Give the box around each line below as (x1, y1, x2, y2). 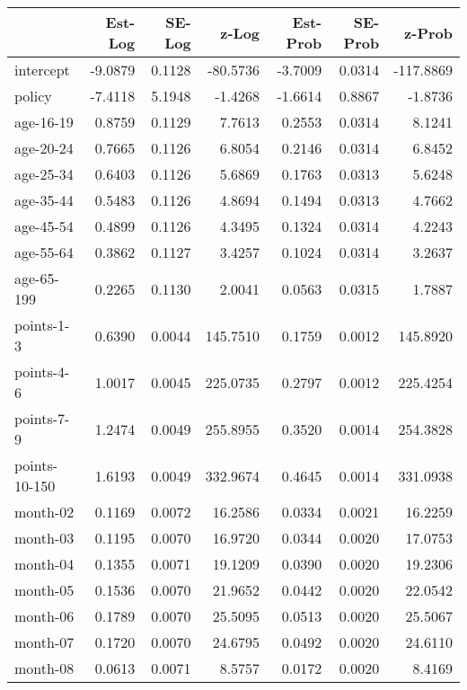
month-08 (14, 658, 75, 678)
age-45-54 (14, 216, 74, 236)
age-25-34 (14, 164, 74, 184)
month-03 (14, 527, 75, 548)
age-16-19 (14, 111, 74, 132)
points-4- (14, 361, 70, 382)
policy (14, 85, 52, 106)
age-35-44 (14, 190, 74, 210)
